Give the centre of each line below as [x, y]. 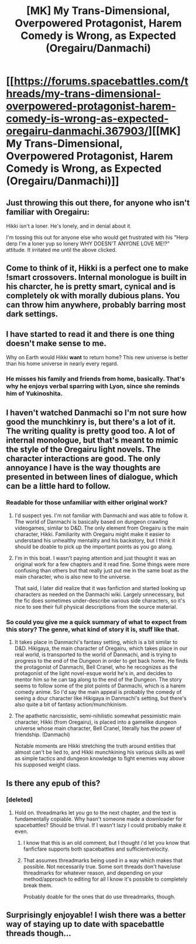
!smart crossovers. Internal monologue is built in [97, 277]
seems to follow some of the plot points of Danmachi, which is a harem [100, 686]
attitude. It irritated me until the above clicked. [61, 250]
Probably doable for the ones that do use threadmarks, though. [99, 896]
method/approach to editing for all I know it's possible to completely [105, 879]
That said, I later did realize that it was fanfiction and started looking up [100, 588]
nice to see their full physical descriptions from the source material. [96, 606]
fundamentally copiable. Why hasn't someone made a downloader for [99, 819]
